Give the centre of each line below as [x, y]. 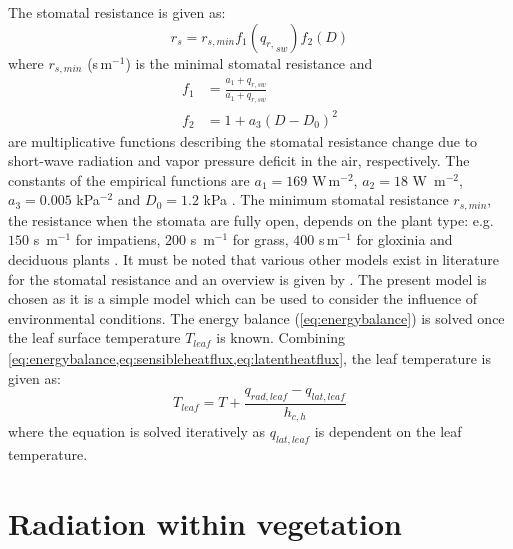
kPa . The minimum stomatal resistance [326, 199]
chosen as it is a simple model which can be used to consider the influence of [243, 298]
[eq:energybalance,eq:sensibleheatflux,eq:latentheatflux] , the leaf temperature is [250, 357]
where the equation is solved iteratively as [136, 431]
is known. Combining [281, 337]
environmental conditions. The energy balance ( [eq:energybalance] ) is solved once [256, 317]
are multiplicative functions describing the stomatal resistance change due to [243, 140]
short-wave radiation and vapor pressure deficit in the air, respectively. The [239, 160]
